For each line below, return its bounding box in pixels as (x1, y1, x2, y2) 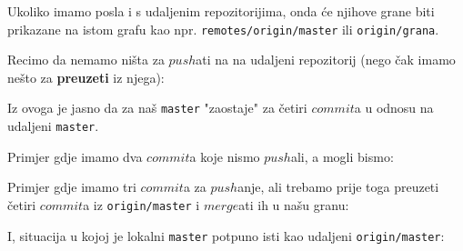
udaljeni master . (7, 116, 99, 136)
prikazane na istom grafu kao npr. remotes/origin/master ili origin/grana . (7, 19, 439, 38)
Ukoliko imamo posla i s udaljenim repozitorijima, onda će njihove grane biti (7, 2, 435, 20)
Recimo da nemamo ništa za (7, 50, 165, 69)
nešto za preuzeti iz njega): (7, 67, 165, 86)
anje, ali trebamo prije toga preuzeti (237, 177, 439, 196)
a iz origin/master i (83, 195, 200, 214)
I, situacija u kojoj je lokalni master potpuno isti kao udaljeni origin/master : (7, 226, 445, 245)
